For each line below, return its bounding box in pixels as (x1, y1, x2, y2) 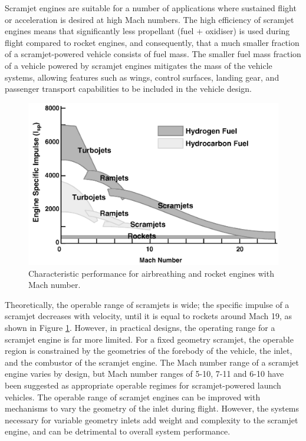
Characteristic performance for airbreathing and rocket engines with (28, 267, 274, 279)
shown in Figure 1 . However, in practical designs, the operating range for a (5, 321, 275, 334)
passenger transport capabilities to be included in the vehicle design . (5, 82, 252, 95)
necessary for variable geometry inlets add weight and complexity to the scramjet (5, 413, 298, 426)
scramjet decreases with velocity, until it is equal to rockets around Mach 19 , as (5, 310, 292, 322)
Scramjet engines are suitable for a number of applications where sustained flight (5, 2, 297, 14)
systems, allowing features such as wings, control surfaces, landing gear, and (5, 71, 279, 83)
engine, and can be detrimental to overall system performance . (5, 425, 231, 437)
